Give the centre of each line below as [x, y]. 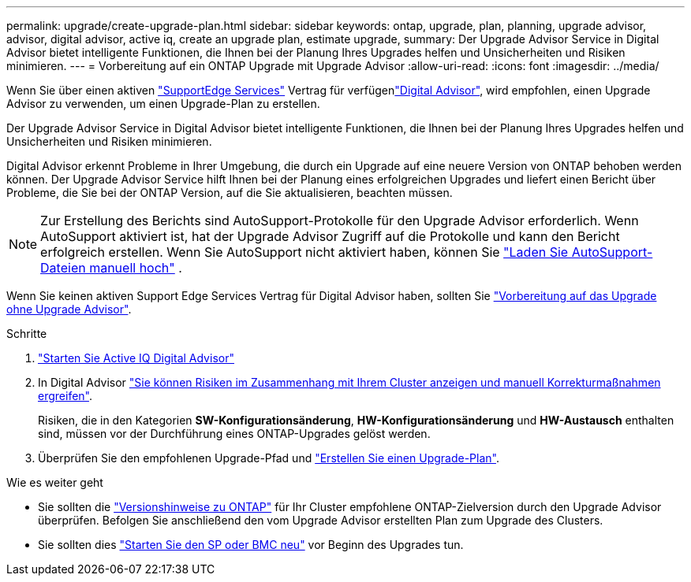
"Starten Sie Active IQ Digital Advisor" [136, 358]
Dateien [63, 268]
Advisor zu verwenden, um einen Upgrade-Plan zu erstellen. [163, 104]
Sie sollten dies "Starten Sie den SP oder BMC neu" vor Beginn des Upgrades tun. [251, 545]
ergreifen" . [65, 396]
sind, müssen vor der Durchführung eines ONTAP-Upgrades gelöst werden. [234, 434]
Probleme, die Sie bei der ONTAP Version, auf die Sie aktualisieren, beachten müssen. [230, 193]
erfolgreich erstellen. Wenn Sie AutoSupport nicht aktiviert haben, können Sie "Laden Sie [304, 252]
